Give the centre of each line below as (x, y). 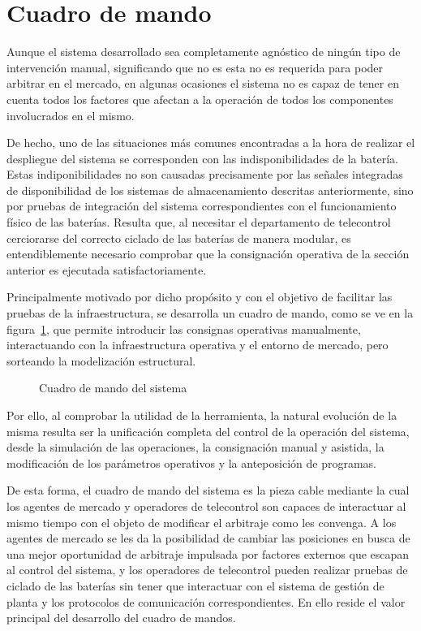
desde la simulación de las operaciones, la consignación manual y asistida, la (195, 447)
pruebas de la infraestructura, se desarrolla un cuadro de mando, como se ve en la (210, 313)
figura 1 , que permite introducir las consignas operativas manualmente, (184, 328)
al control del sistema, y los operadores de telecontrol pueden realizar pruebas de (207, 570)
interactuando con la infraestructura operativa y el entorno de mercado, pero (198, 345)
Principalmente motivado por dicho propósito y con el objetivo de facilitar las (200, 297)
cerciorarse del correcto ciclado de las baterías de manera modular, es (179, 238)
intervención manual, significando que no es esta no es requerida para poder (195, 67)
